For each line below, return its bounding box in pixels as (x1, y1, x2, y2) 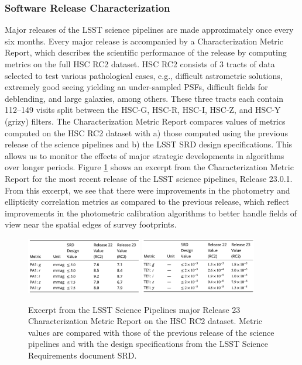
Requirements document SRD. (28, 349, 137, 361)
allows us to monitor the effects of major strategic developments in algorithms (5, 149, 284, 161)
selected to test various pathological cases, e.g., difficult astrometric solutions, (5, 69, 283, 81)
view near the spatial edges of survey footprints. (5, 218, 177, 230)
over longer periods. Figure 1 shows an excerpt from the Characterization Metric (5, 161, 294, 173)
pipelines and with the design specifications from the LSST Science (28, 338, 269, 350)
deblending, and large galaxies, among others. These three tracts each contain (5, 92, 284, 104)
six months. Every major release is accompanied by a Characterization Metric (5, 35, 283, 47)
